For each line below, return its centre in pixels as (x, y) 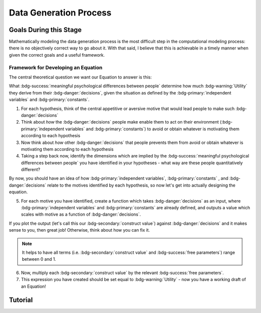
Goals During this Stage (45, 30)
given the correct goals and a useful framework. (57, 55)
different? (31, 170)
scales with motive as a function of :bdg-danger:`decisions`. (81, 214)
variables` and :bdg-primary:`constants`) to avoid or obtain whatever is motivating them (152, 129)
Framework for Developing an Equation (56, 67)
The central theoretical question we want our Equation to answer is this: (80, 77)
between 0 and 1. (39, 259)
